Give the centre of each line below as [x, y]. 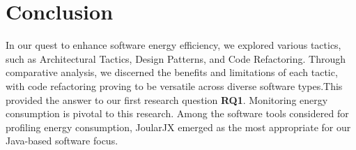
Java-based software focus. [62, 141]
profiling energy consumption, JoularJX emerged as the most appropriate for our [178, 127]
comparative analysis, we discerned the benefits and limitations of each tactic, [172, 72]
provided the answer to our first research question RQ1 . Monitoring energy [167, 99]
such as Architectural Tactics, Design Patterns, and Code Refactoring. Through [176, 58]
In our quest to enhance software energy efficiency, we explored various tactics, [173, 45]
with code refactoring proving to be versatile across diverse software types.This [174, 85]
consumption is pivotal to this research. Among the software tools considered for [177, 113]
